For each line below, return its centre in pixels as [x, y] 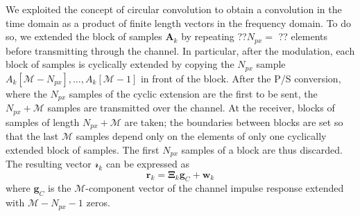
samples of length [43, 121]
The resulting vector [49, 164]
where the [26, 93]
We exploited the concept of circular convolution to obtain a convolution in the [174, 9]
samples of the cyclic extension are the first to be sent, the [193, 93]
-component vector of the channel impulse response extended [215, 188]
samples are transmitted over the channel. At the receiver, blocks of [191, 108]
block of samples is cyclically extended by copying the [120, 64]
